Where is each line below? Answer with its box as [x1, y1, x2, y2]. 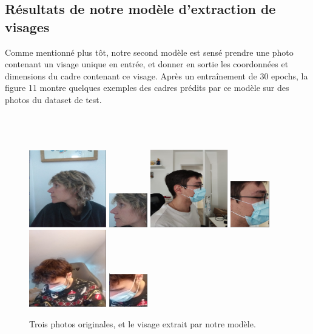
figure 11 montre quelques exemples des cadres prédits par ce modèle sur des [5, 81, 289, 94]
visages [5, 17, 50, 36]
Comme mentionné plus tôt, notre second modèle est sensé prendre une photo [5, 45, 294, 58]
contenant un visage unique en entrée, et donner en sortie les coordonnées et [5, 58, 289, 70]
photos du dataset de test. [5, 93, 102, 105]
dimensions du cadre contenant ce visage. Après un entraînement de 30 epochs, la [5, 69, 308, 82]
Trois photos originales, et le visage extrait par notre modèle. [29, 317, 256, 330]
